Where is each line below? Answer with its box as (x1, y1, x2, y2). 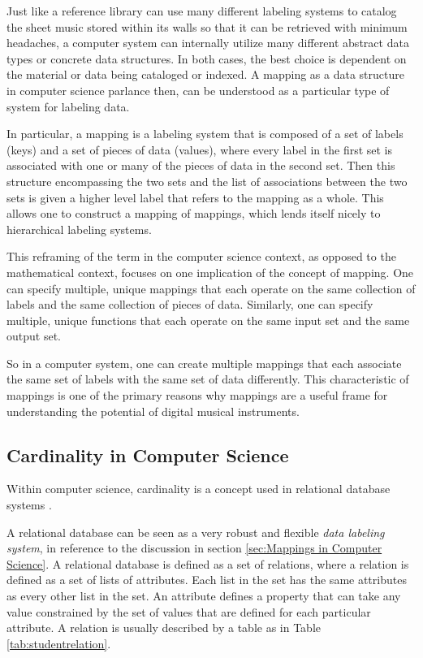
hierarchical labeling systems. (6, 220, 152, 237)
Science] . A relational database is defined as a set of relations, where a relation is (6, 555, 409, 572)
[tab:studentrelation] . (6, 634, 111, 652)
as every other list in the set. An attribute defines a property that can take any (6, 587, 401, 604)
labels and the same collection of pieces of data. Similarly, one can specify (6, 296, 373, 313)
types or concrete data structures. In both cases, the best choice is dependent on (6, 50, 407, 67)
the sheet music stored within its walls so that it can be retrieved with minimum (6, 18, 408, 35)
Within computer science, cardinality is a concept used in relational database (6, 480, 391, 497)
